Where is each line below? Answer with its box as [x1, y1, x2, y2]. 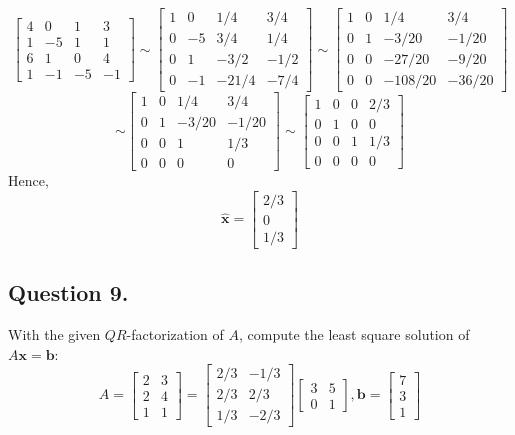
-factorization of [126, 324, 224, 345]
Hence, [8, 170, 49, 191]
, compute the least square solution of [239, 324, 470, 345]
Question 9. [8, 277, 129, 308]
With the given [8, 324, 101, 345]
